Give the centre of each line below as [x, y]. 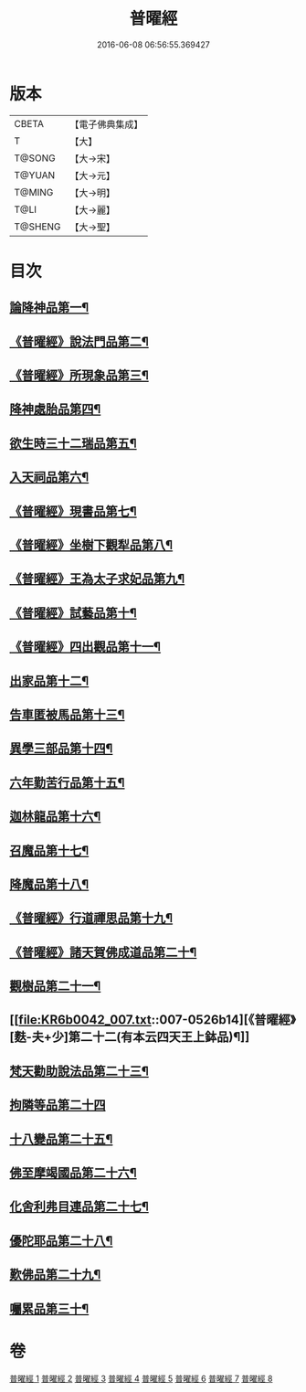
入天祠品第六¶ [49, 478]
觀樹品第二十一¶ [55, 987]
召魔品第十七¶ [49, 850]
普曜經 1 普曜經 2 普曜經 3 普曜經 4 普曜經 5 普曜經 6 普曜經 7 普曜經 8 [141, 1378]
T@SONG [35, 158]
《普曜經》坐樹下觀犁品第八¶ [91, 545]
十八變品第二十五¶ [61, 1139]
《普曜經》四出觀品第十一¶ [85, 647]
